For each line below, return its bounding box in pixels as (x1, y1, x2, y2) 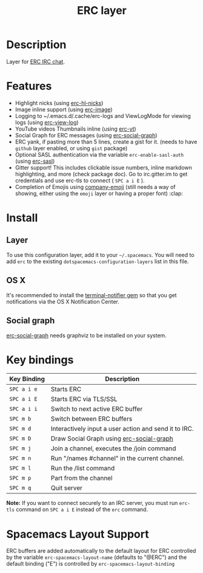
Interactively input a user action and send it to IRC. (50, 425, 194, 433)
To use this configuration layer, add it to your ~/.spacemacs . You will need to (6, 251, 195, 258)
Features (6, 80, 52, 93)
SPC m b (9, 416, 32, 422)
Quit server (50, 484, 83, 492)
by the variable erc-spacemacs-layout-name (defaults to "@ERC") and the (6, 554, 187, 561)
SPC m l (9, 465, 32, 472)
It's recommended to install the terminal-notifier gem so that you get (6, 291, 177, 298)
